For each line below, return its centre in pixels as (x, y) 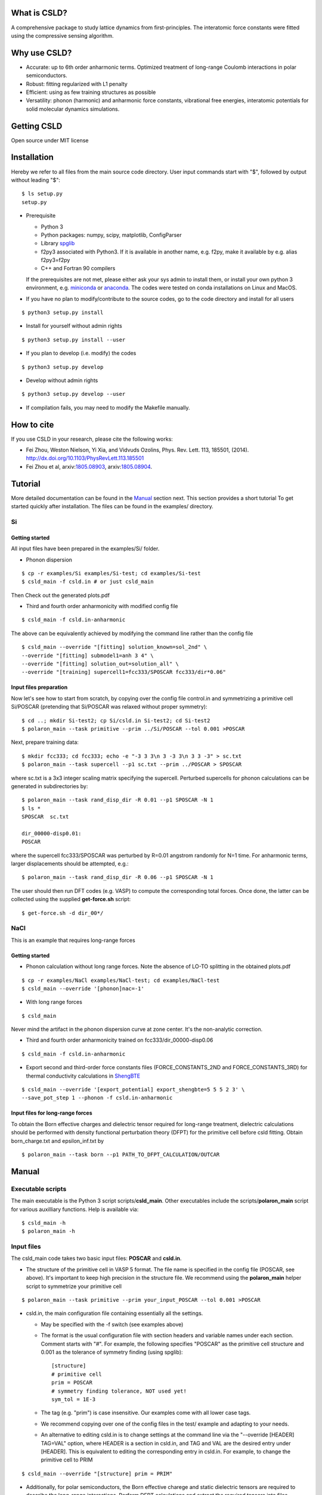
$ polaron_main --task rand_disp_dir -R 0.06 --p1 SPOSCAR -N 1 (118, 877)
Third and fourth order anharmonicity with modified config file (102, 606)
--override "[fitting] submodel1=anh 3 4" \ (88, 655)
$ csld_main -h (44, 1223)
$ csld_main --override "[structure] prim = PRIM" (97, 1473)
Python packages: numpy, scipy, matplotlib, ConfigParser (111, 235)
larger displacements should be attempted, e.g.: (70, 864)
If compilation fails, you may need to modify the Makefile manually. (108, 407)
